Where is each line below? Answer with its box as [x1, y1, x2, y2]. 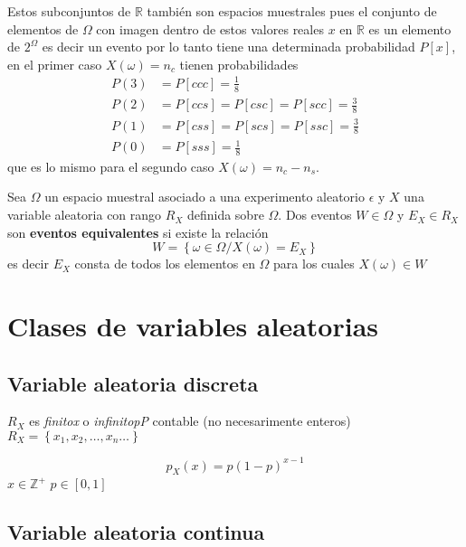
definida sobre [186, 205, 264, 224]
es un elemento [368, 19, 452, 38]
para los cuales [273, 254, 355, 273]
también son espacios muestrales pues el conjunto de [147, 2, 437, 20]
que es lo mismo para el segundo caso [7, 156, 214, 175]
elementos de [7, 19, 79, 38]
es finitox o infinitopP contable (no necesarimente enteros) [29, 411, 351, 430]
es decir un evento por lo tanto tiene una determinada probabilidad [42, 37, 415, 56]
